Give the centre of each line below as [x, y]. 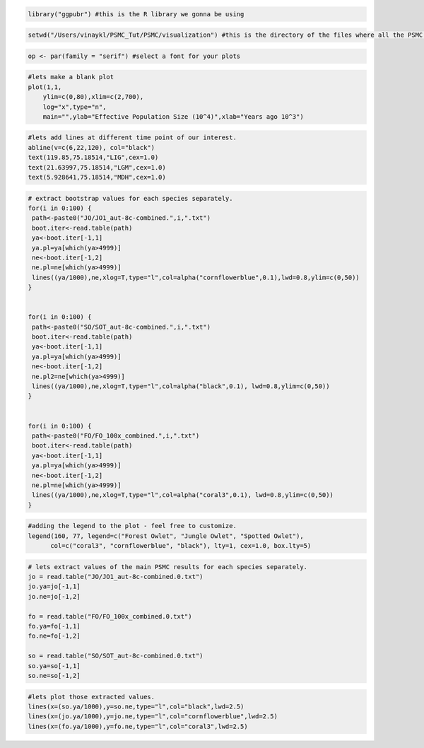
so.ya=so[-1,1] [54, 666]
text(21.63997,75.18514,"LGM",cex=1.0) [97, 167]
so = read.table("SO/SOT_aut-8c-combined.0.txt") [116, 656]
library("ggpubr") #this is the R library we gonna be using [136, 14]
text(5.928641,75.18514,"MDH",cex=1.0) [97, 177]
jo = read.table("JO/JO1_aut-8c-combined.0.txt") [116, 577]
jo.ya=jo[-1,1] [54, 586]
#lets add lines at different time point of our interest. [132, 138]
